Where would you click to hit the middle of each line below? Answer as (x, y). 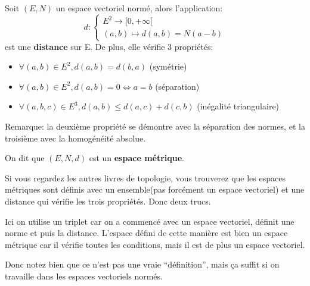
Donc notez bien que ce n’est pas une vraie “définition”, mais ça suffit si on (142, 264)
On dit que (25, 158)
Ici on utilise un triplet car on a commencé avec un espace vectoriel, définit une (150, 221)
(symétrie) (168, 66)
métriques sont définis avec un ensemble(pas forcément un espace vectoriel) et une (155, 189)
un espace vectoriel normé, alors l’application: (139, 8)
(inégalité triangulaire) (238, 106)
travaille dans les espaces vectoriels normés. (84, 276)
